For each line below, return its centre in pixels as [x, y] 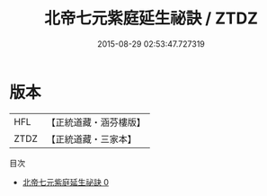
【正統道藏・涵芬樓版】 [96, 122]
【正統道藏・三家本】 [92, 138]
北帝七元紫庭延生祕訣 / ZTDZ [151, 18]
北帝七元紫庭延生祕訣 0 [66, 182]
